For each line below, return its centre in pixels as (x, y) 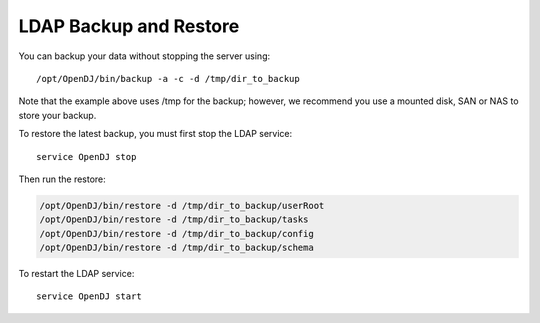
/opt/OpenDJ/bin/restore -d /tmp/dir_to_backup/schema (176, 248)
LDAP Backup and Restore (129, 26)
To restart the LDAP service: (76, 274)
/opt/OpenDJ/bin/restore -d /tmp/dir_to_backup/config (176, 233)
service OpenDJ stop (86, 156)
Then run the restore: (62, 179)
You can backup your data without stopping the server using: (144, 56)
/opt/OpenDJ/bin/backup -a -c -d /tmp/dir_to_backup (168, 78)
